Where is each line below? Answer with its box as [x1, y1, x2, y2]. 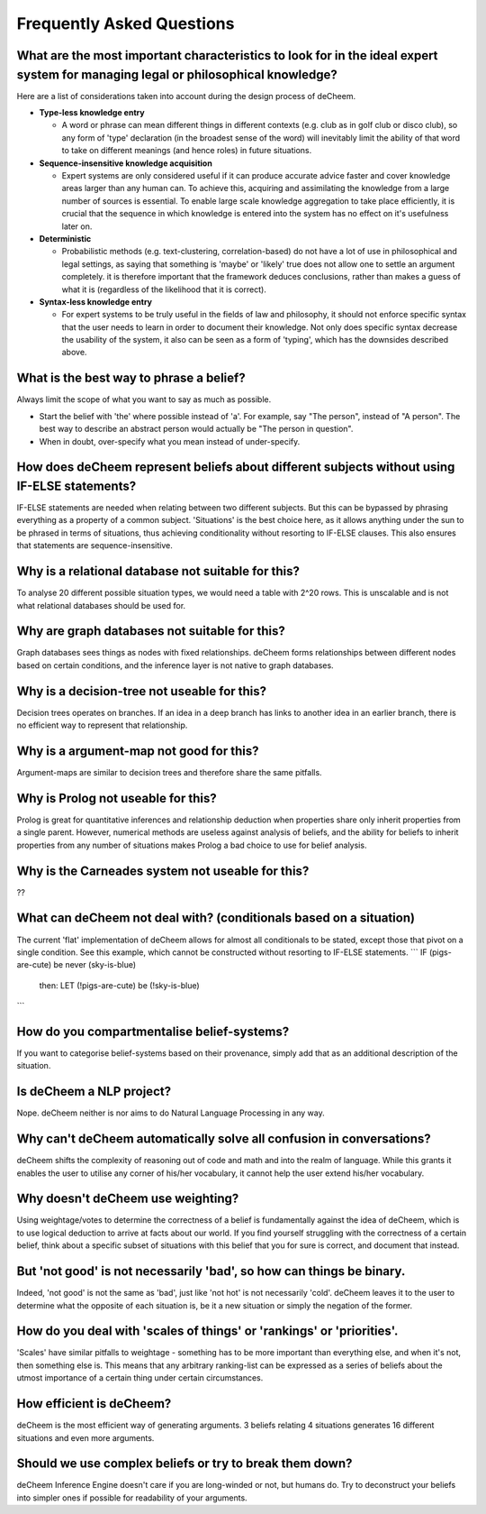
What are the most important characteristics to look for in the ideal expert [16, 48, 438, 63]
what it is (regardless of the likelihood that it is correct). [61, 284, 267, 295]
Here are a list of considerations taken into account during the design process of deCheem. [16, 90, 355, 101]
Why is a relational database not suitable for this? [16, 564, 301, 579]
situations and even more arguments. [16, 1432, 155, 1443]
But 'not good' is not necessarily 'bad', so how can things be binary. [16, 1263, 406, 1280]
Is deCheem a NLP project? [16, 1084, 171, 1099]
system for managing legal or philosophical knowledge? [16, 67, 337, 82]
